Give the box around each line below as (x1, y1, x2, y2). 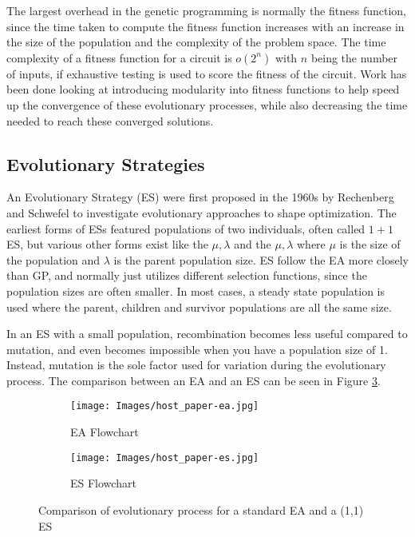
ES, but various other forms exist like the (6, 236, 208, 253)
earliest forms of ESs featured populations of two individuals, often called (6, 220, 366, 237)
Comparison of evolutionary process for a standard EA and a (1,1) (38, 501, 364, 518)
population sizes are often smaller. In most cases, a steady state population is (6, 282, 385, 299)
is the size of (339, 236, 401, 253)
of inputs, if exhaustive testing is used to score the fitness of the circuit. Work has (6, 65, 407, 82)
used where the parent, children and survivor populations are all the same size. (6, 298, 392, 315)
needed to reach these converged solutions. (6, 112, 214, 129)
